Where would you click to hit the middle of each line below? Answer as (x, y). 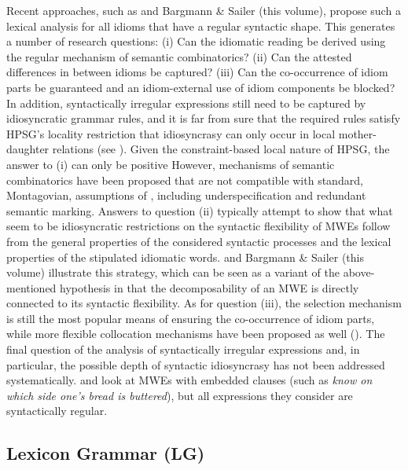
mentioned (31, 287)
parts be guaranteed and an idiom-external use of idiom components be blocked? (201, 87)
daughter (28, 149)
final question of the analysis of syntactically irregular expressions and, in (183, 349)
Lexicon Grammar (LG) (106, 453)
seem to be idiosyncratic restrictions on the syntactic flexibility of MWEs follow (198, 226)
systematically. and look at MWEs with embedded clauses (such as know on (189, 380)
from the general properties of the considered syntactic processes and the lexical (199, 241)
